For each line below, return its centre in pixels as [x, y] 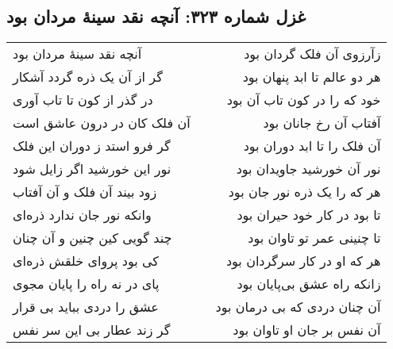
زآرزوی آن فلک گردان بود [312, 54]
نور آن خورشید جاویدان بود [308, 169]
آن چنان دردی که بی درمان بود [298, 307]
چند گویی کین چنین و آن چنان [92, 238]
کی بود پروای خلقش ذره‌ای [86, 261]
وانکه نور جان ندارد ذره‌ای [82, 215]
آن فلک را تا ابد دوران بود [312, 146]
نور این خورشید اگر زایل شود [92, 169]
